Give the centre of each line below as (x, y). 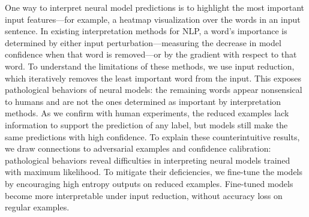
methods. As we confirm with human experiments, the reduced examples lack (147, 113)
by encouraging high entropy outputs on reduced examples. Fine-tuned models (149, 183)
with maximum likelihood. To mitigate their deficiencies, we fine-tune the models (154, 172)
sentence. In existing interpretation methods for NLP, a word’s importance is (146, 31)
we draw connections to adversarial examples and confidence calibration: (138, 148)
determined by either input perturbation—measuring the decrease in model (143, 42)
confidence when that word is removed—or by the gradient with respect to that (151, 54)
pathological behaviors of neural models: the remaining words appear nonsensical (154, 90)
